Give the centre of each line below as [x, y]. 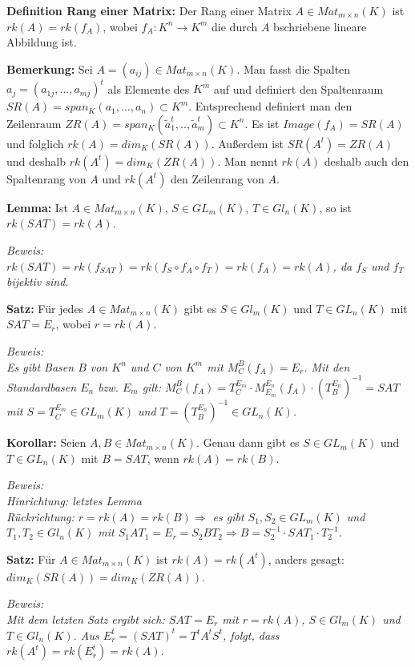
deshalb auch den [367, 161]
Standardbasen [42, 386]
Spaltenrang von [46, 178]
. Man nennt [248, 161]
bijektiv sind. [38, 281]
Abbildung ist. [42, 42]
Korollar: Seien [46, 442]
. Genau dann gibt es [248, 442]
